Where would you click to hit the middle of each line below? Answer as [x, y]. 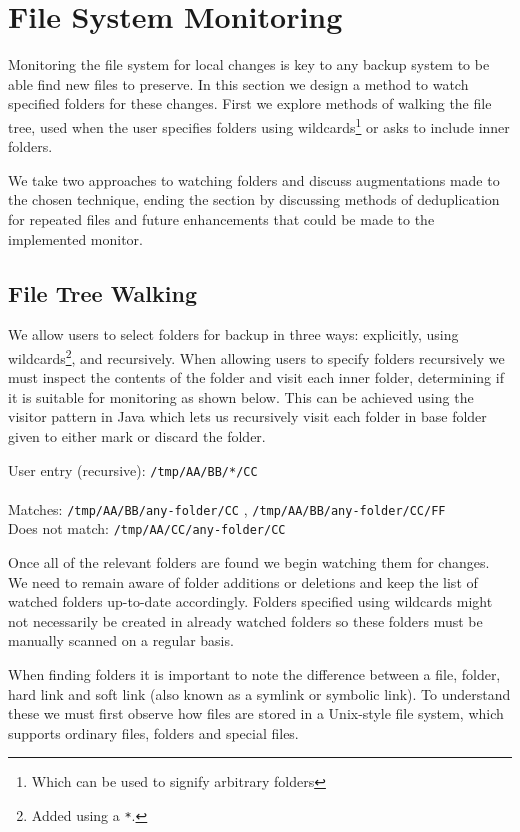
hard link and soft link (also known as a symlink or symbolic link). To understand [259, 693]
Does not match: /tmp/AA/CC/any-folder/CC [147, 528]
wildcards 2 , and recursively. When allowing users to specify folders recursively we [256, 356]
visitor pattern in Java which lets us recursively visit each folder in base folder [247, 416]
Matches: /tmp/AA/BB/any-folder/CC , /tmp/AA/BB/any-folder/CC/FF [227, 508]
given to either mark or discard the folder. [137, 435]
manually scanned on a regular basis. [121, 640]
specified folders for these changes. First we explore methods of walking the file [250, 103]
